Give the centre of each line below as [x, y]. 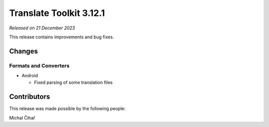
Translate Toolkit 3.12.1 [57, 13]
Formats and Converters [39, 66]
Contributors [30, 97]
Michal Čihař [22, 118]
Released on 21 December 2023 [42, 28]
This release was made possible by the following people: [67, 109]
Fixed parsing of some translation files [73, 83]
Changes [24, 51]
